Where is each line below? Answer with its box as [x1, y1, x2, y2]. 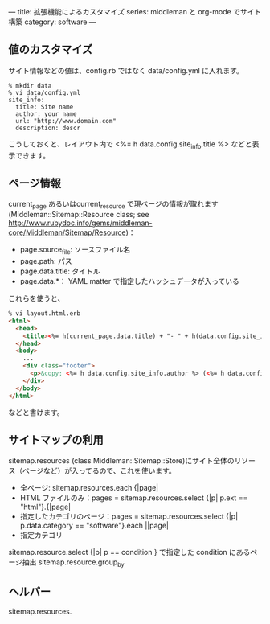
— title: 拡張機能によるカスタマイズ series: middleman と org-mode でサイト [8, 7, 262, 16]
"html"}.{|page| [19, 502, 71, 512]
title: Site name [15, 103, 74, 111]
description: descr [15, 124, 81, 132]
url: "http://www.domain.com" [15, 117, 117, 125]
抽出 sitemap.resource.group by [22, 557, 125, 569]
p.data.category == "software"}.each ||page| [19, 521, 170, 531]
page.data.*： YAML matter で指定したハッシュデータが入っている [19, 277, 239, 286]
